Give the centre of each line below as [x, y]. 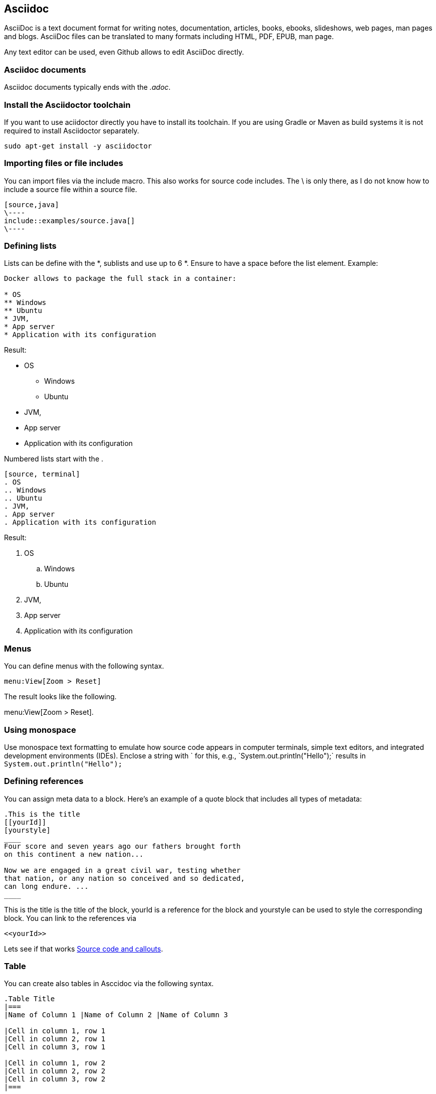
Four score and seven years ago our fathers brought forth [123, 846]
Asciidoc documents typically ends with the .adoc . [87, 87]
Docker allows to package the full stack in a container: [120, 279]
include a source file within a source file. [71, 189]
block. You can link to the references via [70, 918]
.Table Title [30, 999]
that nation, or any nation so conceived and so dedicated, [125, 878]
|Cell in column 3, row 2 [55, 1079]
